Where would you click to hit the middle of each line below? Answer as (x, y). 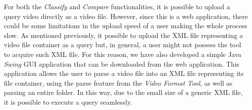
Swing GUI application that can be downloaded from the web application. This (122, 64)
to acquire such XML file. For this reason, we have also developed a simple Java (123, 54)
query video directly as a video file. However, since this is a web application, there (126, 16)
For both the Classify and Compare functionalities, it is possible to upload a (117, 6)
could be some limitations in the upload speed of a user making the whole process (126, 26)
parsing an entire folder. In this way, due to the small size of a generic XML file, (123, 92)
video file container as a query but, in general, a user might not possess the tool (123, 45)
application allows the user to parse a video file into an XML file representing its (124, 73)
